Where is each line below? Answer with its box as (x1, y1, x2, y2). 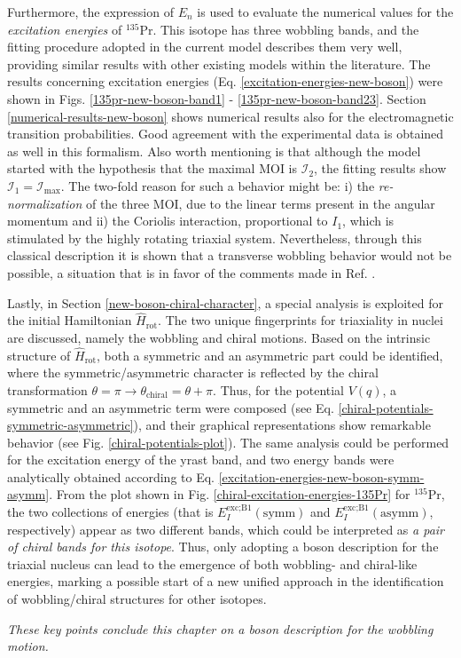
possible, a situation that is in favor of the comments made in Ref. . (7, 263, 376, 281)
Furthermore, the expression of (7, 3, 174, 20)
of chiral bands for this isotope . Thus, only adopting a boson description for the (7, 537, 439, 556)
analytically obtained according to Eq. (7, 467, 215, 486)
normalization (7, 194, 82, 212)
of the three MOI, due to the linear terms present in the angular (85, 194, 435, 212)
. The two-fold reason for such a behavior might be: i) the (60, 176, 375, 194)
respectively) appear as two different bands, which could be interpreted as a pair (7, 519, 445, 538)
